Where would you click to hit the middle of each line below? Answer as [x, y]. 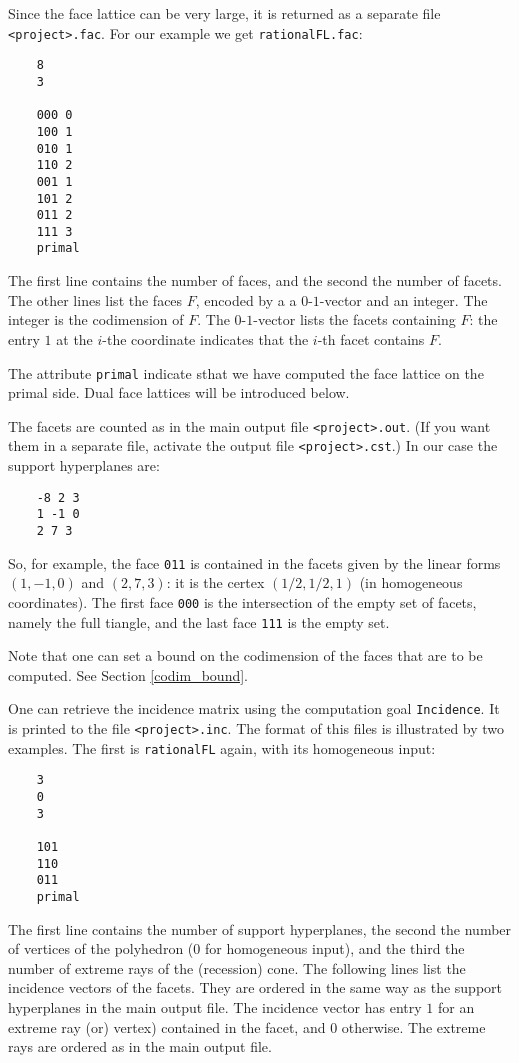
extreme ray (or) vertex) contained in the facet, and [167, 1026]
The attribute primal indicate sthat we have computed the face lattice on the [246, 372]
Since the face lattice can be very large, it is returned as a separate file [224, 13]
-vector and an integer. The [403, 299]
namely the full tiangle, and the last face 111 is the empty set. [199, 621]
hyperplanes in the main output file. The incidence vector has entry [215, 1006]
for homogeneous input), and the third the [334, 948]
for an [456, 1006]
